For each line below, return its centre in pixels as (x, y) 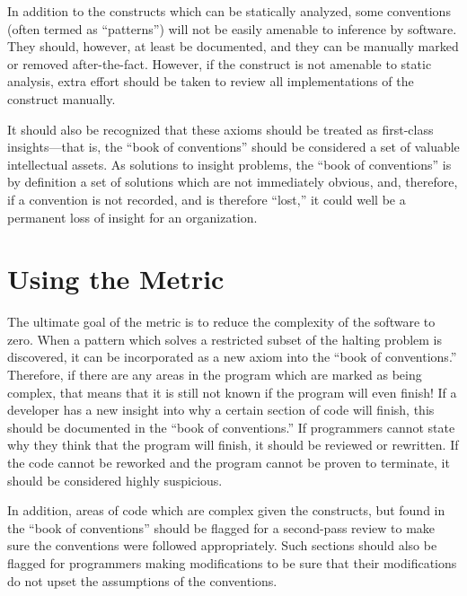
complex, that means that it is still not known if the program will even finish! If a (232, 392)
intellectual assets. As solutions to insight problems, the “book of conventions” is (229, 164)
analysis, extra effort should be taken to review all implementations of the (211, 81)
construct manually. (62, 98)
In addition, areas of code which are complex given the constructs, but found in (226, 510)
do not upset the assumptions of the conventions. (142, 580)
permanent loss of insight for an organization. (132, 217)
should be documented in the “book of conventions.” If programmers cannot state (231, 427)
